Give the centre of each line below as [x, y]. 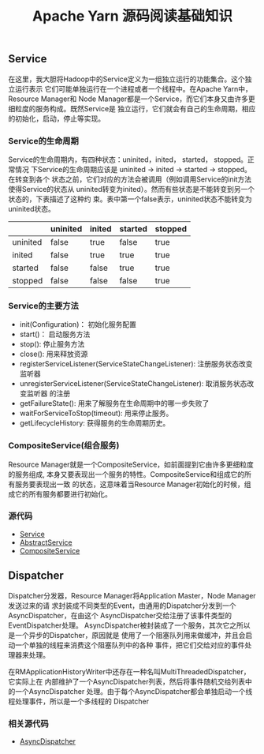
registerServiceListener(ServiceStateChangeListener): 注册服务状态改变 [136, 364]
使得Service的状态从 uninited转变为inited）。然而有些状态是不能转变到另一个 [131, 189]
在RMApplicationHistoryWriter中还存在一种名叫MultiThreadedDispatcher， [129, 671]
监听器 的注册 [48, 394]
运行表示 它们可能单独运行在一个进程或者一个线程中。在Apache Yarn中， [133, 88]
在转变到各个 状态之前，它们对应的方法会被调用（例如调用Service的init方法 [130, 179]
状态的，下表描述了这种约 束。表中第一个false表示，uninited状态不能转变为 [130, 199]
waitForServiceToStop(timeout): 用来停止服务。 [96, 413]
